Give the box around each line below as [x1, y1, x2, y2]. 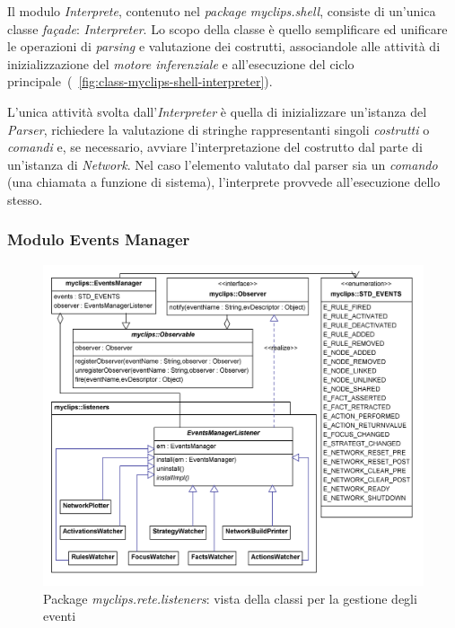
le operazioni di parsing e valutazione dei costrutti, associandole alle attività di [7, 37, 441, 56]
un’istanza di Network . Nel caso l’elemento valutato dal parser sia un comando [7, 155, 438, 173]
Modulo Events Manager [7, 228, 190, 251]
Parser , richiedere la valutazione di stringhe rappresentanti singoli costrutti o [7, 119, 430, 138]
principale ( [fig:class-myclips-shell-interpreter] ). [7, 72, 273, 91]
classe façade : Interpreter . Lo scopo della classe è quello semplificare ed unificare [7, 19, 448, 38]
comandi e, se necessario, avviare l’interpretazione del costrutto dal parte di [7, 137, 423, 156]
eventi [43, 606, 76, 625]
